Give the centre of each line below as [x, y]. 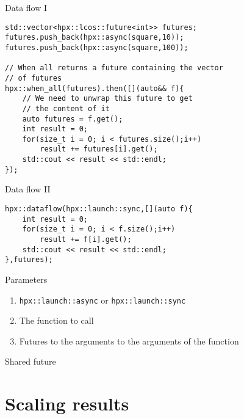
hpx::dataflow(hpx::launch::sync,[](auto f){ [99, 209]
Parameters [26, 279]
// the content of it [66, 108]
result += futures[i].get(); [99, 149]
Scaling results [67, 403]
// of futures [34, 78]
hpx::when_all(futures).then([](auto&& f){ [95, 88]
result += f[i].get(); [86, 239]
